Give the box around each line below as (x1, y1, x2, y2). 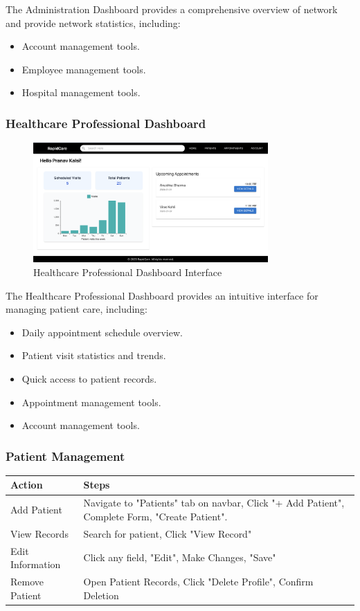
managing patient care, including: (6, 302, 148, 316)
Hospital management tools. (21, 85, 141, 100)
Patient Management (6, 447, 125, 464)
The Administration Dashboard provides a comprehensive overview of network (6, 2, 338, 16)
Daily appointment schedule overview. (21, 325, 183, 339)
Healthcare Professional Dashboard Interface (33, 265, 222, 280)
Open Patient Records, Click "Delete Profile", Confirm (83, 574, 314, 589)
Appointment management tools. (21, 394, 161, 409)
